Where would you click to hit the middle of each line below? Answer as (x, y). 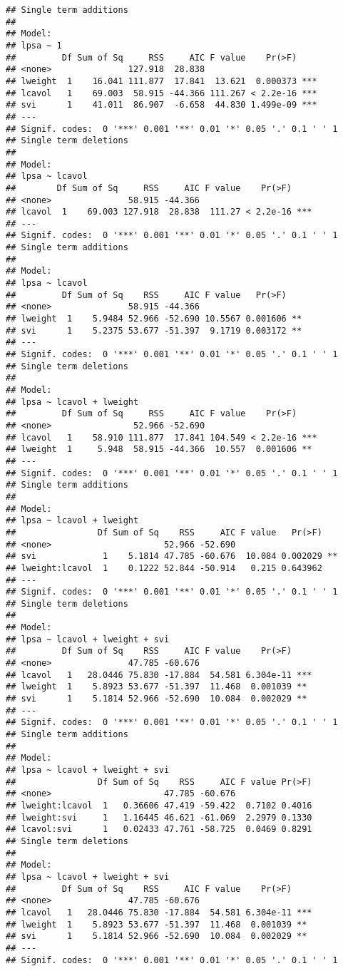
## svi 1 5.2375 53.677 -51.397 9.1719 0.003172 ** (154, 330)
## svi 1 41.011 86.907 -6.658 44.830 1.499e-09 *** (162, 105)
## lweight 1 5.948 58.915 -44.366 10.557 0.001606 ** (159, 449)
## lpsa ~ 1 (34, 45)
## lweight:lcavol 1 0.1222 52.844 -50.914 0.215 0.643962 (164, 568)
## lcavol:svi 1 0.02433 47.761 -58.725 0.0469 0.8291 (159, 829)
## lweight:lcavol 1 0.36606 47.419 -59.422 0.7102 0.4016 (159, 805)
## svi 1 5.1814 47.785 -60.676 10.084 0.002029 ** (172, 556)
